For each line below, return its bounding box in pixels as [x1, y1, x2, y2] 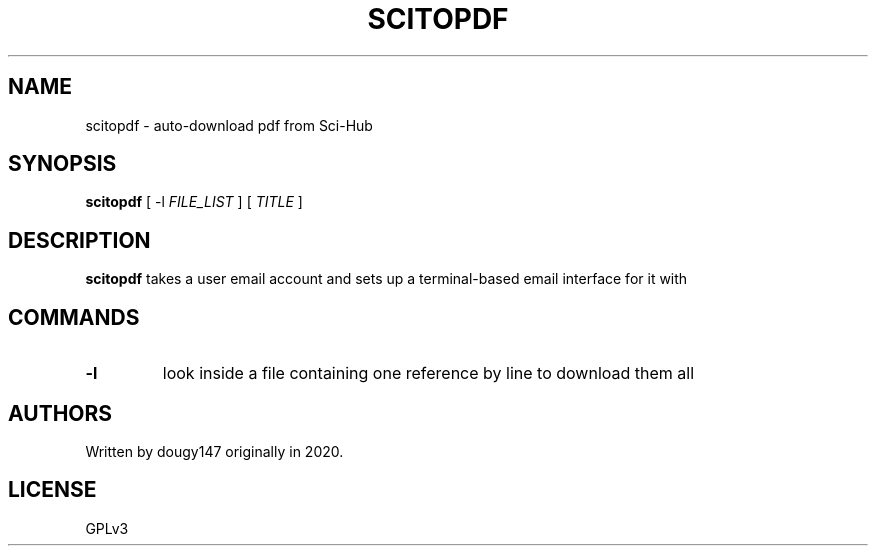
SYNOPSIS [8, 151, 117, 177]
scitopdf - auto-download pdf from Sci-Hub [85, 116, 373, 134]
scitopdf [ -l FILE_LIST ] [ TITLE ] [85, 193, 303, 211]
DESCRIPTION [8, 227, 151, 253]
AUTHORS [8, 400, 113, 426]
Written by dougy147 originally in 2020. [85, 442, 344, 460]
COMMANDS [8, 304, 140, 330]
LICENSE [8, 477, 97, 503]
